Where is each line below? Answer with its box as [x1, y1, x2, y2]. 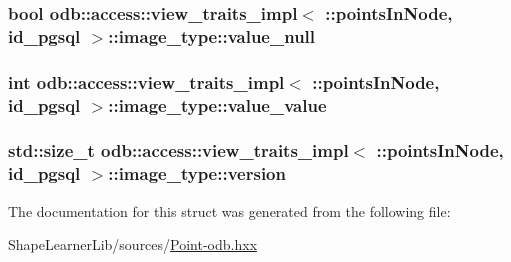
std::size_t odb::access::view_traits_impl [8, 138, 349, 163]
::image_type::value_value [108, 92, 327, 117]
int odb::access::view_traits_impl [8, 69, 285, 94]
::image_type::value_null [108, 23, 316, 48]
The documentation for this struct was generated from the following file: [8, 200, 451, 221]
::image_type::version [108, 161, 286, 186]
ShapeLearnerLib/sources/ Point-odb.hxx [8, 234, 258, 255]
